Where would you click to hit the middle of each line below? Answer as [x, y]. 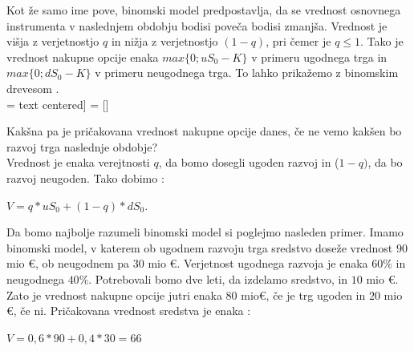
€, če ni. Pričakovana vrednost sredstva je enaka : [129, 311]
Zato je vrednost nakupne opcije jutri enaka [114, 295]
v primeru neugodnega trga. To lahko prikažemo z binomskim [247, 73]
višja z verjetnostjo [53, 41]
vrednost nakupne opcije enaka [83, 56]
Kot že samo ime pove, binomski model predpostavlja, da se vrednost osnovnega [204, 10]
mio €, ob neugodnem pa [68, 263]
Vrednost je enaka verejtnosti [78, 162]
